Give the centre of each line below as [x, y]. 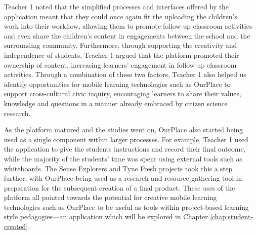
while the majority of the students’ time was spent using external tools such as [123, 158]
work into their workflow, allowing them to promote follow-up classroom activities [128, 26]
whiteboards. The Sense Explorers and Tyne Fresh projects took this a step [118, 168]
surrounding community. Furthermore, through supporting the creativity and [121, 45]
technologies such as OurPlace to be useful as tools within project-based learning [127, 207]
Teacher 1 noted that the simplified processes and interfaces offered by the [116, 6]
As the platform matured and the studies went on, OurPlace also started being [124, 130]
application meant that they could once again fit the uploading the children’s [121, 16]
